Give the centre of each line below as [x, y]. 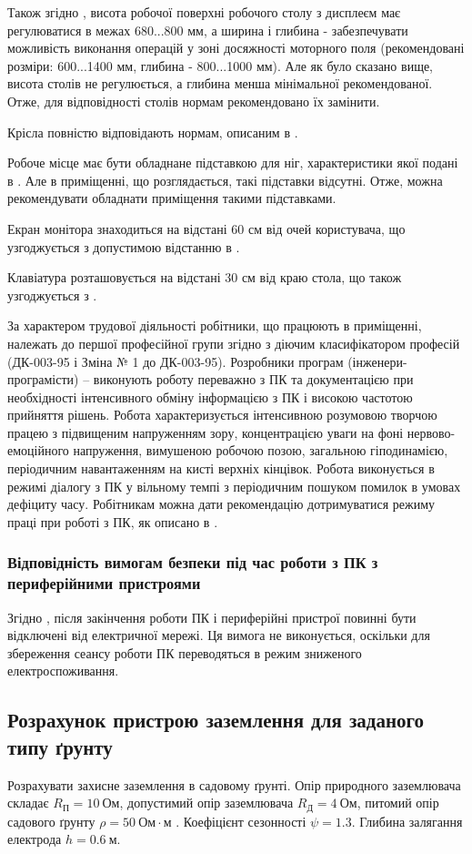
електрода [35, 839]
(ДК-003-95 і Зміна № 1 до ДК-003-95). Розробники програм [176, 361]
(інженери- [377, 361]
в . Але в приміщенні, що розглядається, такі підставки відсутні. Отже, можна [225, 180]
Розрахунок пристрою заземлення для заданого [216, 720]
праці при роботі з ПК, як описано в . [113, 521]
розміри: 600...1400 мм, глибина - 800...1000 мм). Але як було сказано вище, [221, 65]
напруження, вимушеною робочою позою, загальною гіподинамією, [261, 450]
